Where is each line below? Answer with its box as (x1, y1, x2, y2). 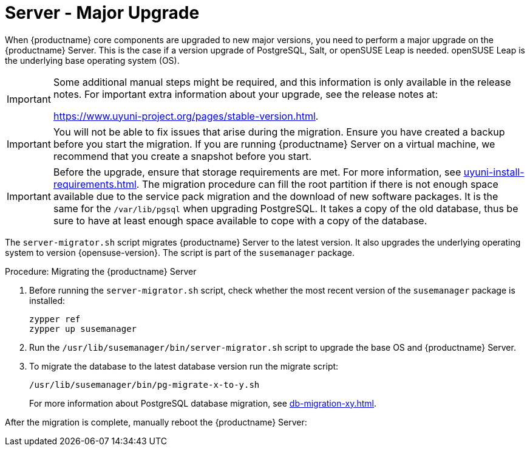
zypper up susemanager (29, 323, 137, 334)
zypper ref (29, 314, 81, 324)
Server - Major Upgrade (5, 2, 200, 23)
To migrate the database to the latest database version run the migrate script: (29, 360, 339, 371)
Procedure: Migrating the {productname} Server (5, 266, 197, 277)
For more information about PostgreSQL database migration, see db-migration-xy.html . (29, 398, 377, 408)
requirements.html (53, 177, 137, 190)
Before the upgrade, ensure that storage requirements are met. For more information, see (53, 165, 461, 178)
